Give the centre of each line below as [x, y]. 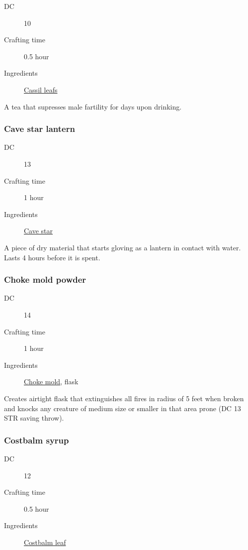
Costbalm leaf [45, 542]
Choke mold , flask [51, 382]
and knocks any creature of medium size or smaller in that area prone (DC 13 [123, 408]
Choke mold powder [45, 279]
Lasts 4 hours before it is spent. [52, 257]
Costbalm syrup [37, 440]
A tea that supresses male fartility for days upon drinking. [93, 106]
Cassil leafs [41, 89]
